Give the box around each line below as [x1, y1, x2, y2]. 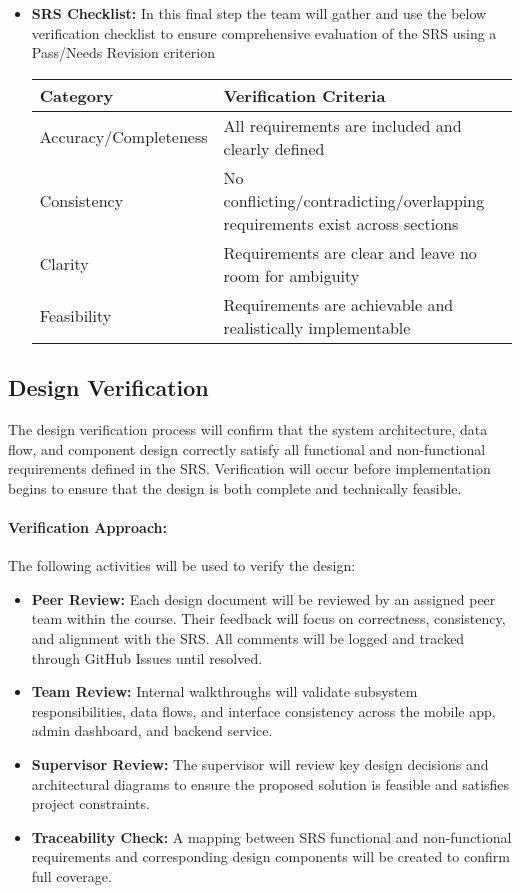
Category [39, 83, 114, 107]
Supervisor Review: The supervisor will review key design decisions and [31, 753, 489, 774]
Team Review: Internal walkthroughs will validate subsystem [31, 681, 418, 702]
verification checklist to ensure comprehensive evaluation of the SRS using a [31, 22, 497, 43]
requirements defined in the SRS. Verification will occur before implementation [8, 458, 491, 479]
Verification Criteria [223, 83, 386, 107]
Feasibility [39, 304, 112, 328]
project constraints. [31, 793, 150, 814]
